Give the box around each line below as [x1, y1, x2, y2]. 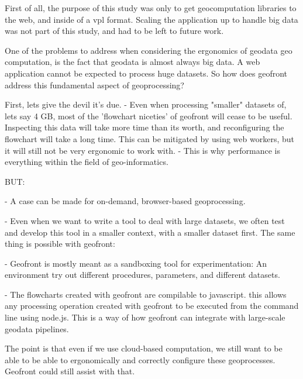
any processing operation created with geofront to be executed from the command [5, 299, 299, 312]
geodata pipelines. [5, 322, 69, 335]
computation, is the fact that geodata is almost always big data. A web [5, 56, 260, 68]
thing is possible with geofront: [5, 237, 115, 250]
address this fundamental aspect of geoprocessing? [5, 78, 184, 91]
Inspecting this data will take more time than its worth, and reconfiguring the [5, 121, 284, 133]
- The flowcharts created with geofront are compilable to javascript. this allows [5, 288, 287, 300]
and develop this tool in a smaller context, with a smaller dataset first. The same [5, 226, 295, 238]
